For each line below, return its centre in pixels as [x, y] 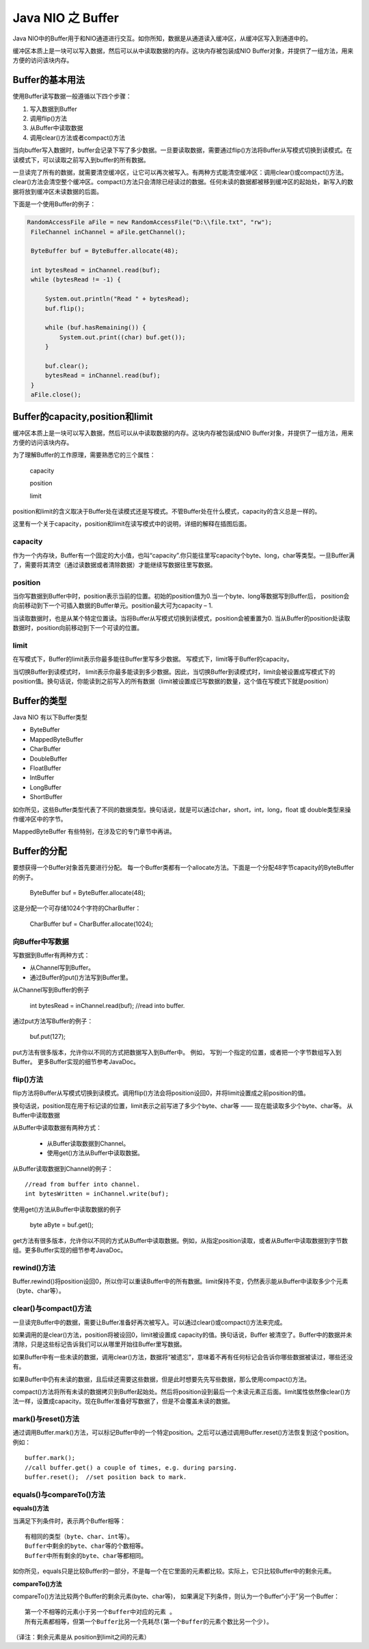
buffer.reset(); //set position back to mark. [106, 1477]
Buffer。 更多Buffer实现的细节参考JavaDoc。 [76, 1062]
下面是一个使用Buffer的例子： [54, 204]
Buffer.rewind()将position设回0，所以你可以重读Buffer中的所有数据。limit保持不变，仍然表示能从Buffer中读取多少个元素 [180, 1281]
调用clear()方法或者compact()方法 [78, 138]
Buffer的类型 [40, 701]
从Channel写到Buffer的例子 [51, 990]
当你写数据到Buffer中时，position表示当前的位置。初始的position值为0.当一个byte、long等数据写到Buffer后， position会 [181, 596]
